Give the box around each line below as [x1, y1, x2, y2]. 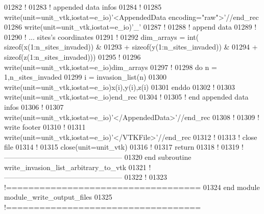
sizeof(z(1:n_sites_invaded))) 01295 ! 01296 [4, 51, 141, 62]
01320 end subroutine [124, 151, 191, 162]
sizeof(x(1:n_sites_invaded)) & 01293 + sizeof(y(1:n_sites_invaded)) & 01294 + [4, 41, 258, 52]
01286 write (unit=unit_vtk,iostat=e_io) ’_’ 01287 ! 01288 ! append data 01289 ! [4, 21, 257, 32]
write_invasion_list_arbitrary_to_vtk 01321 [4, 161, 147, 172]
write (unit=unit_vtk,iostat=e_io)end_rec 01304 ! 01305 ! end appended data [4, 91, 249, 102]
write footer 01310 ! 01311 [4, 122, 86, 132]
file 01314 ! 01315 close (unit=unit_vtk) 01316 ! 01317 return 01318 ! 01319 [4, 141, 239, 152]
